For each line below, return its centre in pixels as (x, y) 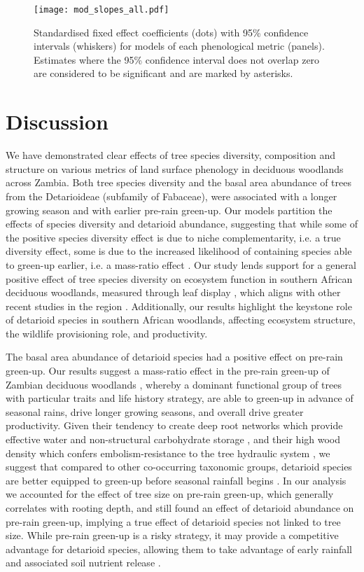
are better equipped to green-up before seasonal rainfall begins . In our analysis (176, 480)
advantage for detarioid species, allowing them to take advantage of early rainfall (179, 549)
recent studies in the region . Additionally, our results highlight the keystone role (179, 306)
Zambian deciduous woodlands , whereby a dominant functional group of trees (174, 384)
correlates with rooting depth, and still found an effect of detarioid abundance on (180, 508)
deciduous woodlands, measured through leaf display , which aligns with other (173, 292)
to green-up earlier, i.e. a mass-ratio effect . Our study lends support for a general (181, 264)
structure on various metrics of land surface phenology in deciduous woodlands (175, 168)
